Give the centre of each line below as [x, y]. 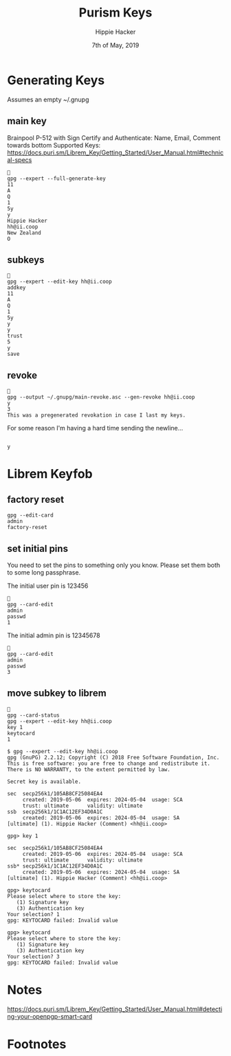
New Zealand [24, 232]
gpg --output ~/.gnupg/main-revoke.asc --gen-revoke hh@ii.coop [101, 397]
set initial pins [38, 549]
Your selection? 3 [33, 957]
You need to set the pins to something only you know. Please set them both [114, 565]
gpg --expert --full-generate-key [57, 178]
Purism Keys [115, 13]
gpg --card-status [33, 715]
